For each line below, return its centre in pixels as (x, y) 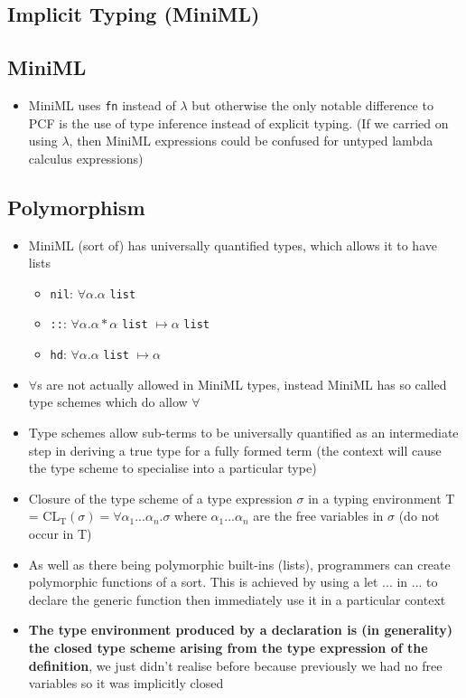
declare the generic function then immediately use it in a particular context (237, 599)
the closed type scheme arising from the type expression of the (228, 647)
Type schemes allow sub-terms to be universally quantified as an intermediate (243, 432)
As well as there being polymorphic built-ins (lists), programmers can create (239, 564)
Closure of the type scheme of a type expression (160, 498)
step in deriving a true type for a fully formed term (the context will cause (235, 450)
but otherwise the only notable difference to (312, 104)
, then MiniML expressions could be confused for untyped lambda (251, 141)
